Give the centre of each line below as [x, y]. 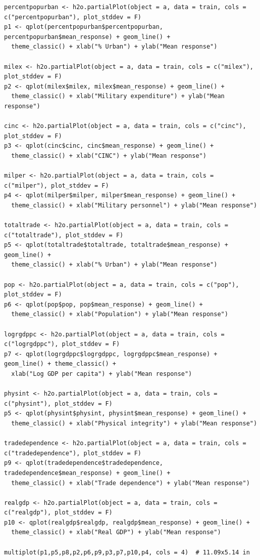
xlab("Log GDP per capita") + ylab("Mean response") [102, 374]
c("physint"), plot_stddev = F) [58, 403]
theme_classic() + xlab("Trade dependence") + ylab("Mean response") [131, 483]
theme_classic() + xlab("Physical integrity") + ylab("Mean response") [134, 423]
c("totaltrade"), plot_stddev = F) [64, 235]
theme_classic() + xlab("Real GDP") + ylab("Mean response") [116, 532]
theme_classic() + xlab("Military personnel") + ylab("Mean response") [134, 205]
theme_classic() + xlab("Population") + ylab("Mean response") [120, 314]
